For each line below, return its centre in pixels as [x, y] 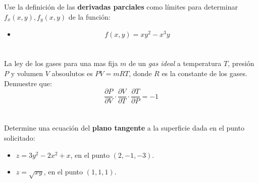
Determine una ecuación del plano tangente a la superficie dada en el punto [124, 128]
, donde [140, 73]
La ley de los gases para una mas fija [61, 63]
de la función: [89, 16]
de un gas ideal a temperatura [175, 63]
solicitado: [20, 138]
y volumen [27, 73]
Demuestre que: [28, 83]
